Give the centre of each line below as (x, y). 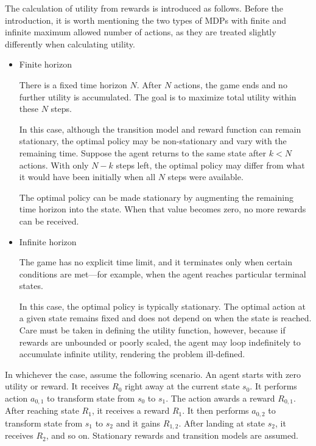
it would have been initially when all (87, 177)
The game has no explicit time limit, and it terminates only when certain (156, 262)
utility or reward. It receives (57, 386)
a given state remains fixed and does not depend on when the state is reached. (165, 318)
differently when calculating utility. (70, 44)
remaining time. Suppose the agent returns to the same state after (143, 152)
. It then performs (216, 410)
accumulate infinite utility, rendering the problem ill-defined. (132, 354)
